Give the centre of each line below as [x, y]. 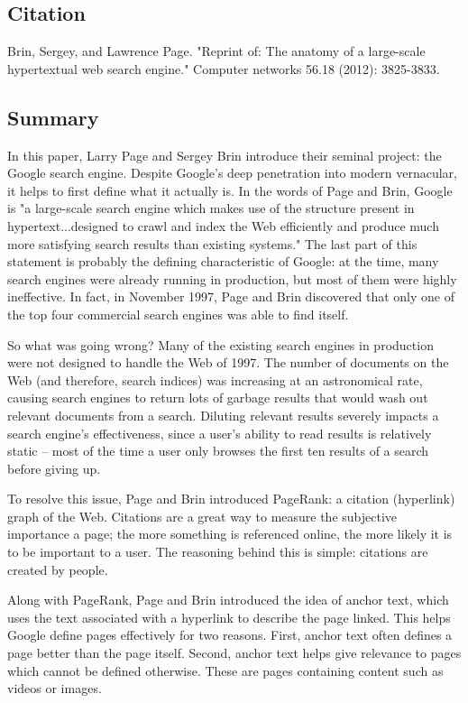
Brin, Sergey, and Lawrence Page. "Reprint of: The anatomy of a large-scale [216, 51]
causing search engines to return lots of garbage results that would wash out [218, 398]
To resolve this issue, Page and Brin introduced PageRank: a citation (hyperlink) [231, 499]
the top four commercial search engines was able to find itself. [178, 314]
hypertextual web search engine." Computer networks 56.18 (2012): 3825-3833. [224, 68]
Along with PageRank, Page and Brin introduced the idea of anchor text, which [228, 600]
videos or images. [55, 688]
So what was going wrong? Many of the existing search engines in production [220, 344]
